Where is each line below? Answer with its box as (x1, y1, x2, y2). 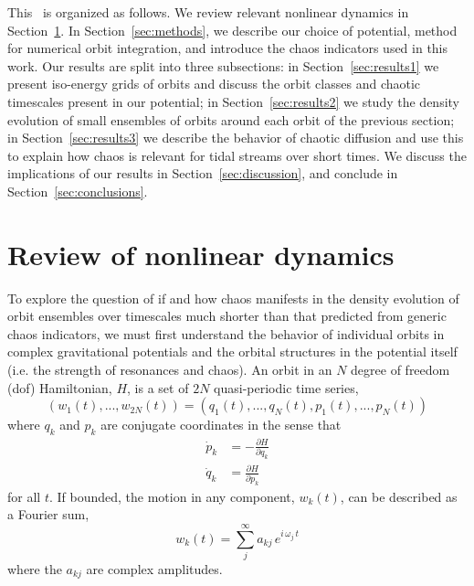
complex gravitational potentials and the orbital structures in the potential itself (7, 342, 458, 361)
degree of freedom (351, 360, 450, 379)
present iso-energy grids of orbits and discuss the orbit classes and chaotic (7, 74, 421, 93)
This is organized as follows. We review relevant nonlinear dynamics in (7, 3, 409, 21)
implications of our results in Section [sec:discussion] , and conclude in (7, 164, 398, 183)
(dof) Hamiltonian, (7, 378, 112, 397)
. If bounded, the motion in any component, (48, 486, 295, 506)
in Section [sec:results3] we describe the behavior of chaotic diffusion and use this (7, 128, 464, 147)
